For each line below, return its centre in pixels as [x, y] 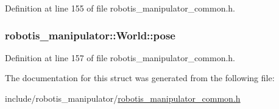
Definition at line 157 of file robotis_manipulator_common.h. [120, 57]
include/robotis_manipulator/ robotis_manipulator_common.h [123, 98]
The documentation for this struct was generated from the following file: [140, 78]
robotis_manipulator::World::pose [90, 35]
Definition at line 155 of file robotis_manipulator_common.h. [120, 8]
